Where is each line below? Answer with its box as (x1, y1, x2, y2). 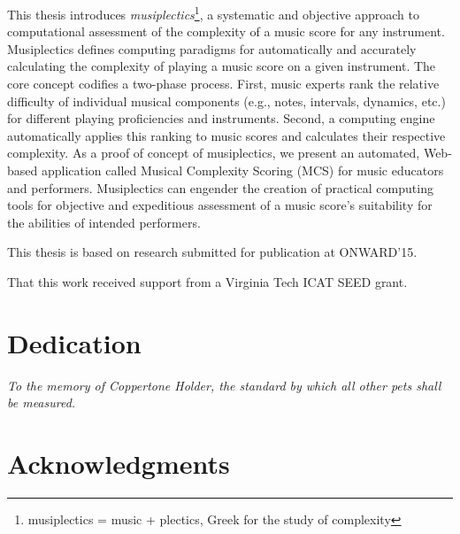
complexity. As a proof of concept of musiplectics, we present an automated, (7, 143, 420, 162)
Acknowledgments (7, 445, 230, 482)
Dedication (7, 324, 142, 360)
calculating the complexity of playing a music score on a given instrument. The (7, 57, 436, 75)
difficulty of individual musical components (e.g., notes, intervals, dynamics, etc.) (7, 91, 446, 110)
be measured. (7, 393, 76, 412)
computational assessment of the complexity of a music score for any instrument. (7, 22, 445, 41)
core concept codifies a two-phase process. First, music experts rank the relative (7, 74, 440, 93)
